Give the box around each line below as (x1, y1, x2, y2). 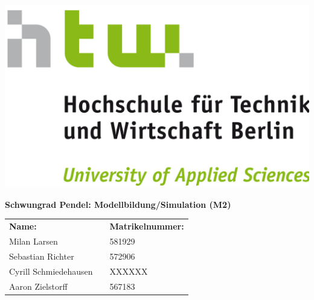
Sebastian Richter (9, 249, 74, 262)
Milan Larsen (9, 234, 58, 247)
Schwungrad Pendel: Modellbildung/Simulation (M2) (5, 198, 231, 210)
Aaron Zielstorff (9, 280, 68, 292)
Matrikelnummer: (109, 220, 184, 233)
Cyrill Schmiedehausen (9, 264, 93, 277)
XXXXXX (109, 264, 148, 277)
